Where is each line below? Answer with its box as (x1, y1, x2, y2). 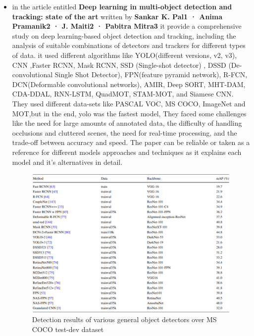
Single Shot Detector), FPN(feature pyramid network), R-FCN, (54, 69, 248, 80)
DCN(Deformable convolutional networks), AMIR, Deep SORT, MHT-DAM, (12, 79, 246, 89)
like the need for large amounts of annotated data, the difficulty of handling (12, 118, 242, 128)
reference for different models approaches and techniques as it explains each (12, 146, 242, 157)
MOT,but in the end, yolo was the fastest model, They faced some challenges (12, 108, 247, 118)
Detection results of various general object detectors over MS (32, 314, 217, 325)
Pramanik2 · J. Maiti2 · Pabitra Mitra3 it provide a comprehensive (12, 21, 242, 31)
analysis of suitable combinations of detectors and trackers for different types (12, 40, 246, 50)
